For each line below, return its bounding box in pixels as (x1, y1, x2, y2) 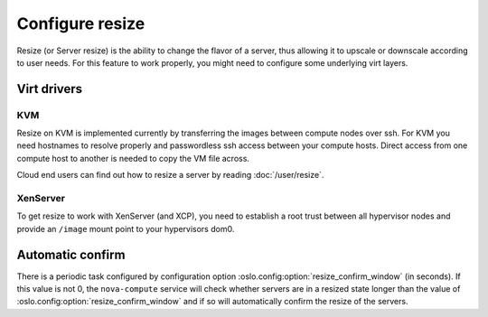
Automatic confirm (16, 247, 126, 262)
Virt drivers (16, 81, 83, 97)
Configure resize (16, 14, 145, 33)
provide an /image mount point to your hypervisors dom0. (16, 223, 235, 234)
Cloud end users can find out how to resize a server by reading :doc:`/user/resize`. (16, 170, 324, 181)
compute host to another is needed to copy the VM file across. (16, 153, 250, 163)
